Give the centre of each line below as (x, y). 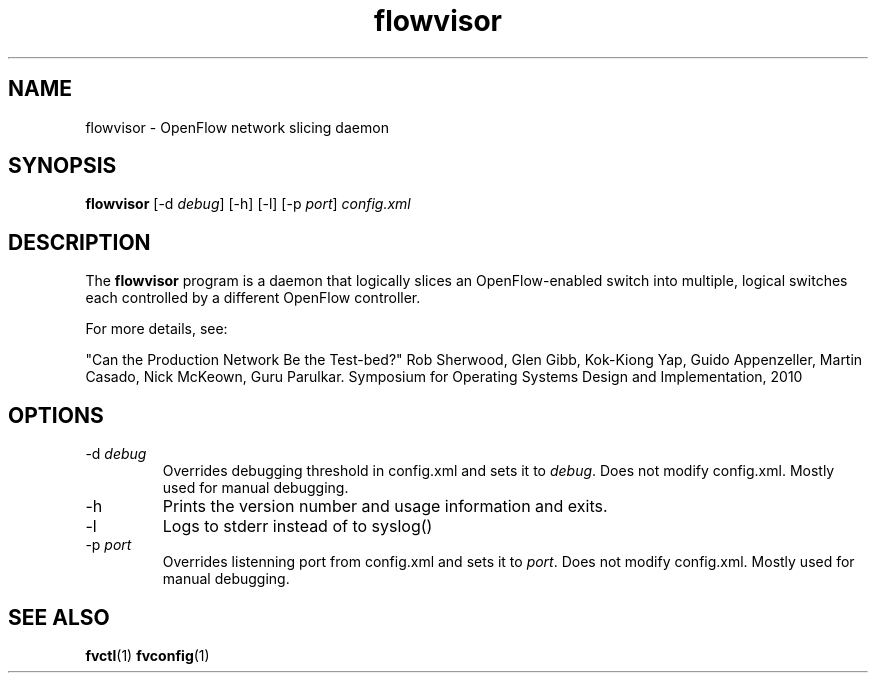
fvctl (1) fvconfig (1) (147, 655)
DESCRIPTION (79, 242)
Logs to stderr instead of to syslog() (297, 526)
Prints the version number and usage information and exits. (385, 506)
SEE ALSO (59, 617)
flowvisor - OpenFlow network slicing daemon (237, 127)
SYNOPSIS (62, 166)
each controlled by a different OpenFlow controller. (253, 298)
